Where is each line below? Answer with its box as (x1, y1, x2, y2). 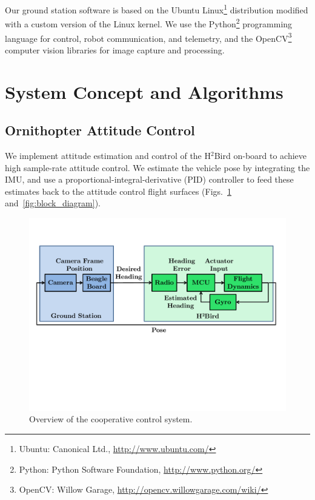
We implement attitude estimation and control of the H (5, 149, 211, 161)
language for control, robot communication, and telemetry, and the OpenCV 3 (5, 30, 292, 44)
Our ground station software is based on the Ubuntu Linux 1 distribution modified (5, 2, 308, 16)
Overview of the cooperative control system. (29, 413, 193, 425)
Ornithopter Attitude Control (5, 121, 195, 140)
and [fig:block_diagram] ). (5, 197, 101, 209)
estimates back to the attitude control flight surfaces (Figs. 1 (5, 184, 231, 197)
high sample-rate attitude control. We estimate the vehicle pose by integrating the (5, 161, 310, 174)
